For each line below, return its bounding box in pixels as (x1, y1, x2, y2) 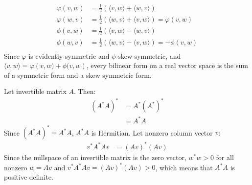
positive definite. (4, 171, 53, 182)
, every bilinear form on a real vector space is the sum (86, 60, 248, 70)
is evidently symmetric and (28, 50, 110, 61)
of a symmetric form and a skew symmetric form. (4, 69, 152, 80)
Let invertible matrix (4, 86, 67, 96)
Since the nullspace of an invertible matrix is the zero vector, (4, 152, 186, 162)
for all (216, 152, 234, 162)
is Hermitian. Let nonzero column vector (91, 127, 213, 138)
